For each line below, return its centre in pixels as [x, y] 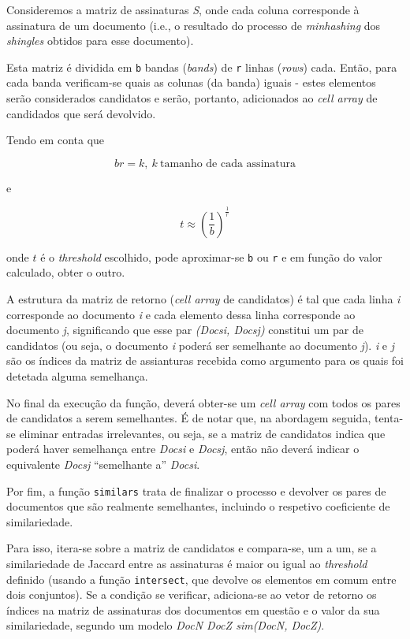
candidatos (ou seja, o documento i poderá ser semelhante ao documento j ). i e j [201, 345]
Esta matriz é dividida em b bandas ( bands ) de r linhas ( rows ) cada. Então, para [202, 67]
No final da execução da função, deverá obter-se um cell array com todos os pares [203, 402]
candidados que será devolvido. [81, 113]
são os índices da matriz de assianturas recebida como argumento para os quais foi [205, 360]
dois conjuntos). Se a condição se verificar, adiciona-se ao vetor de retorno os [192, 594]
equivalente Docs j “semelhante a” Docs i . [103, 464]
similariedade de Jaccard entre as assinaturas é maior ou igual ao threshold [187, 563]
